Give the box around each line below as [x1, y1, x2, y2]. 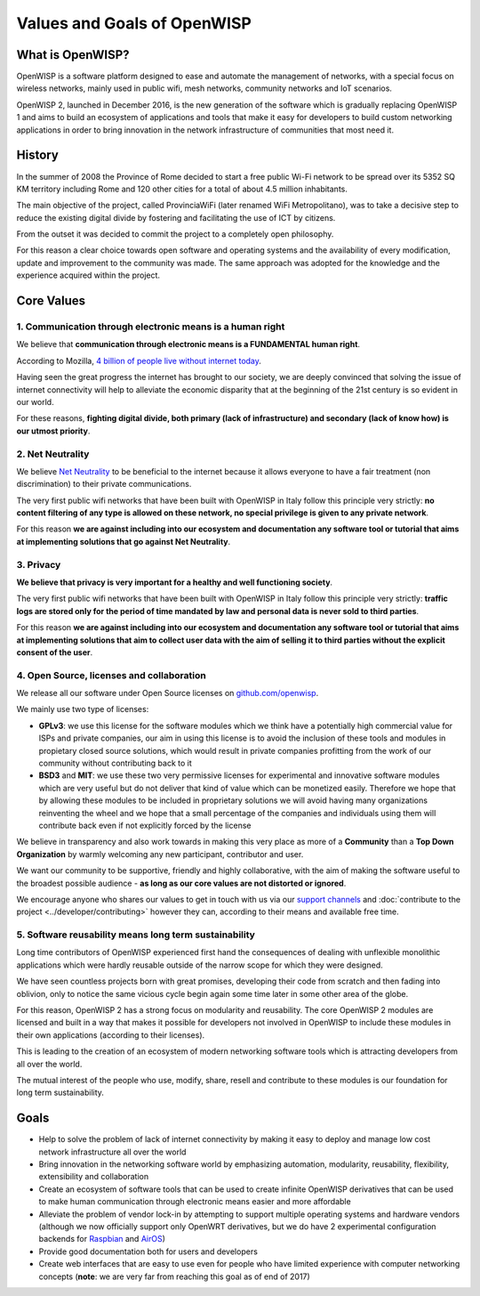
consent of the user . [16, 646, 93, 658]
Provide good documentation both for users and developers [38, 1246, 258, 1257]
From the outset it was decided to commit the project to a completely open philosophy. [16, 229, 334, 239]
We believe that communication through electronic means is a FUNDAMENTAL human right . [16, 339, 360, 350]
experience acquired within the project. [16, 270, 160, 280]
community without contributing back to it [38, 757, 193, 769]
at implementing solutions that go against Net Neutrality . [16, 536, 231, 547]
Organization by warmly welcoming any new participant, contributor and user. [16, 848, 304, 859]
